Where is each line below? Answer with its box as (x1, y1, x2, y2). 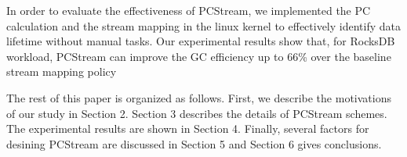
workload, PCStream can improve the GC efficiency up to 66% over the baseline (6, 48, 391, 64)
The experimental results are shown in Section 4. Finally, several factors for (6, 120, 369, 137)
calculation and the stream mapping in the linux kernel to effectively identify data (6, 17, 402, 34)
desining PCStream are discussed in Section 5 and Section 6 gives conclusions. (6, 135, 382, 152)
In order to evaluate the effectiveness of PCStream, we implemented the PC (6, 2, 371, 18)
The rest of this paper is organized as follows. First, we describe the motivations (6, 89, 391, 105)
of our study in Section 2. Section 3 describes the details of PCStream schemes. (6, 105, 387, 121)
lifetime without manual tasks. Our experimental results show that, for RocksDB (6, 33, 395, 49)
